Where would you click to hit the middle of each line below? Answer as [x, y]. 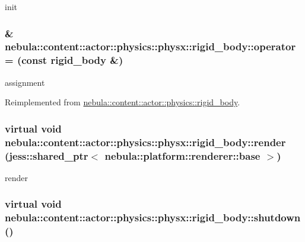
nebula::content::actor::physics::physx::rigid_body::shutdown [153, 217]
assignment [25, 82]
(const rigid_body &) [70, 60]
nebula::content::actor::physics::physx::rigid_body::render [145, 142]
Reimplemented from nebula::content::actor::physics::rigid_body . [123, 102]
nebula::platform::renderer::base [182, 155]
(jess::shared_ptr [47, 155]
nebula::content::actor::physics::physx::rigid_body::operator [150, 46]
